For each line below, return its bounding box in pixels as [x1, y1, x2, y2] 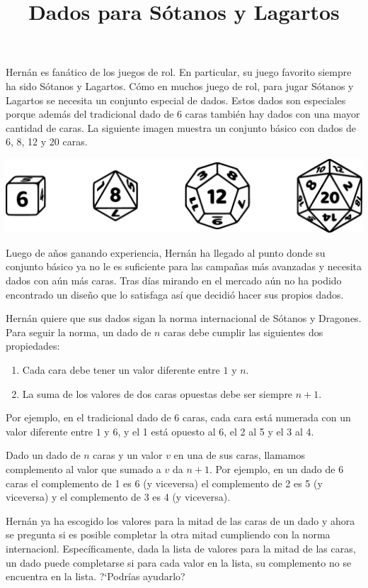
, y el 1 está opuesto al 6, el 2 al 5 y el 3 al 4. [117, 423, 314, 438]
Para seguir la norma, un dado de [6, 324, 151, 339]
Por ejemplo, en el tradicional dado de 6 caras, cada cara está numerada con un [6, 410, 351, 425]
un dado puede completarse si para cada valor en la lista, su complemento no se [6, 555, 352, 570]
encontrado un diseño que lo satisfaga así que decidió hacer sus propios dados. [6, 287, 344, 301]
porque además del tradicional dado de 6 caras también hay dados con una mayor [6, 106, 360, 121]
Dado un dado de [6, 448, 81, 462]
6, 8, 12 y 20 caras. [6, 134, 88, 149]
